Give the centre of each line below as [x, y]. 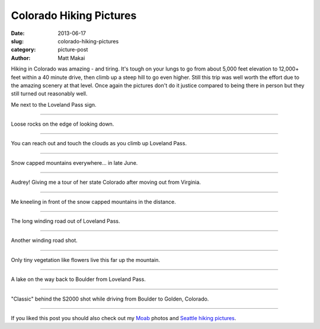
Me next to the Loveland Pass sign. [54, 104]
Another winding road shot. [44, 241]
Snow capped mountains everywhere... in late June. [74, 162]
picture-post [73, 50]
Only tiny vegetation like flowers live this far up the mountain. [85, 260]
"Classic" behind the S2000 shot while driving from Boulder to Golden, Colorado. [110, 299]
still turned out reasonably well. [49, 94]
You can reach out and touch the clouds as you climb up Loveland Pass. [99, 143]
